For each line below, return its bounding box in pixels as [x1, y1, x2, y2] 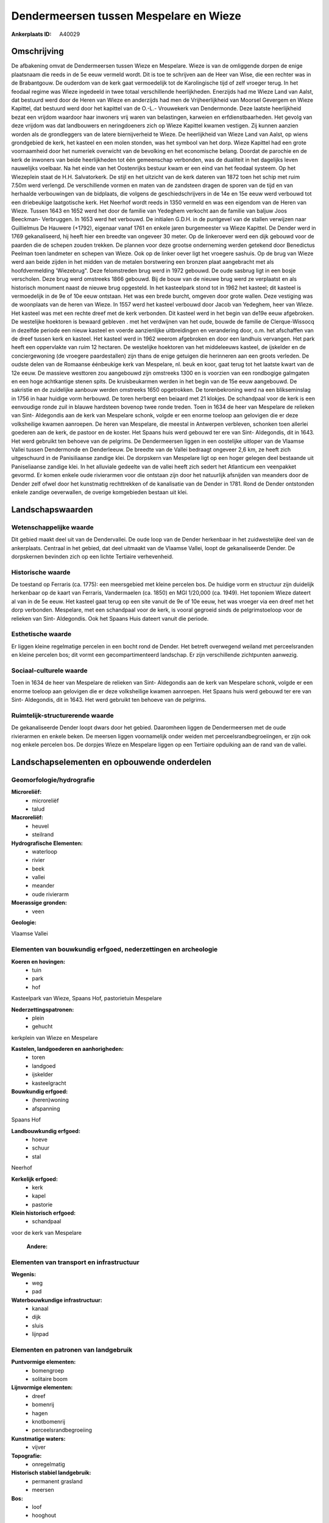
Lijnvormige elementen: [11, 1383, 73, 1391]
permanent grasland [32, 1477, 83, 1485]
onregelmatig [32, 1460, 65, 1468]
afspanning [32, 1104, 60, 1112]
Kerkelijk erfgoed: [11, 1175, 58, 1182]
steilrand [32, 831, 54, 838]
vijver [32, 1444, 46, 1451]
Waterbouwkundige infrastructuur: [11, 1296, 103, 1304]
